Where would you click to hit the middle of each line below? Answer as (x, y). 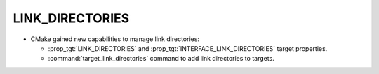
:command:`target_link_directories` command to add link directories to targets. (161, 59)
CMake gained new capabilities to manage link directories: (115, 39)
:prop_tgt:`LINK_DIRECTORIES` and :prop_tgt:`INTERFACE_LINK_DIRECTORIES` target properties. (188, 48)
